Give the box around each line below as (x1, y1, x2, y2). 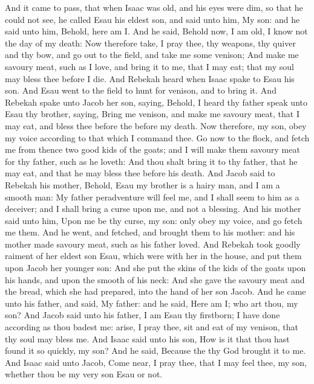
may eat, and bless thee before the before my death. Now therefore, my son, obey (5, 119, 307, 132)
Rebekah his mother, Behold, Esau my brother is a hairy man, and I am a (5, 178, 280, 191)
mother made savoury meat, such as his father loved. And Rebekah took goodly (5, 237, 301, 250)
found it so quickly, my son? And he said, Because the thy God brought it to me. (5, 344, 306, 357)
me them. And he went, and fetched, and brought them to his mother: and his (5, 226, 295, 238)
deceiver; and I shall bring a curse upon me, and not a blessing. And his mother (5, 202, 301, 215)
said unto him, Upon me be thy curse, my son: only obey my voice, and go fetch (5, 214, 303, 226)
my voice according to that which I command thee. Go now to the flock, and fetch (5, 131, 310, 144)
